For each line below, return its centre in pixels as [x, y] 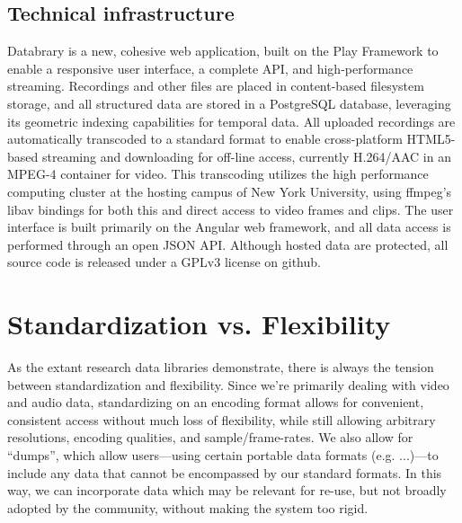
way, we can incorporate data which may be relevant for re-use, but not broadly [227, 490]
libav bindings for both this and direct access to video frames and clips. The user [231, 209]
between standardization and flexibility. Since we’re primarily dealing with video [228, 384]
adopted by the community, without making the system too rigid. [188, 507]
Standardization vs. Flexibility [199, 324]
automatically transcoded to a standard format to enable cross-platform [205, 139]
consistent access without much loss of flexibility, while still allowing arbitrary [222, 419]
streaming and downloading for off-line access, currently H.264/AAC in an [246, 156]
